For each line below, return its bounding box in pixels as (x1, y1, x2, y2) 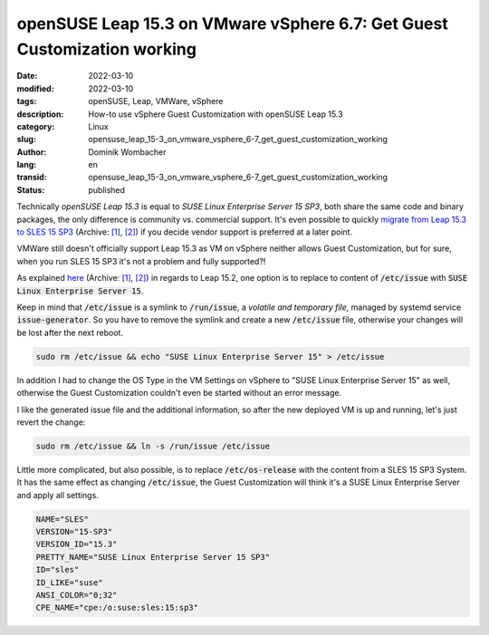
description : (16, 109, 64, 120)
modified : (16, 82, 54, 94)
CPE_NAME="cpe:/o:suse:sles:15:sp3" (35, 602, 199, 613)
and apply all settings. (16, 489, 99, 500)
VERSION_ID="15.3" (35, 539, 118, 550)
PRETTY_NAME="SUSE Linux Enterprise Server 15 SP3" (35, 552, 271, 562)
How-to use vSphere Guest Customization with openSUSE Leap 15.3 (88, 109, 343, 120)
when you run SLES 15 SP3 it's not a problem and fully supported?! (16, 255, 266, 266)
